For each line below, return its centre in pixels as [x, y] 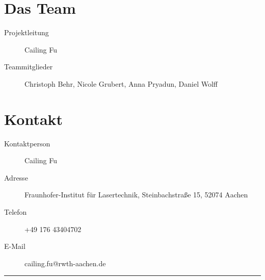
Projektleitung [26, 32]
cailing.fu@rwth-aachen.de [65, 263]
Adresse [16, 177]
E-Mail [15, 246]
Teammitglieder [29, 67]
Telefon [16, 212]
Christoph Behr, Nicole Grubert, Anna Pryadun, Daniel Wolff [121, 83]
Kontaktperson [27, 143]
